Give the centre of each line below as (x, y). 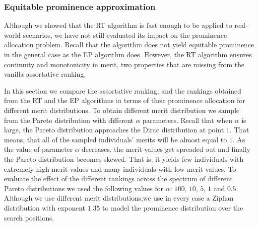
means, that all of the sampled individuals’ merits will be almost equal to (116, 139)
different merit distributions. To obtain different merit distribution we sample (122, 110)
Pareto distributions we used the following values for (84, 188)
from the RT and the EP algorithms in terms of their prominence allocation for (125, 100)
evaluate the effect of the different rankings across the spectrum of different (118, 178)
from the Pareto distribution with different (69, 120)
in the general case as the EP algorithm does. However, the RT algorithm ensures (128, 54)
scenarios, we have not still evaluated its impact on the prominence (125, 35)
